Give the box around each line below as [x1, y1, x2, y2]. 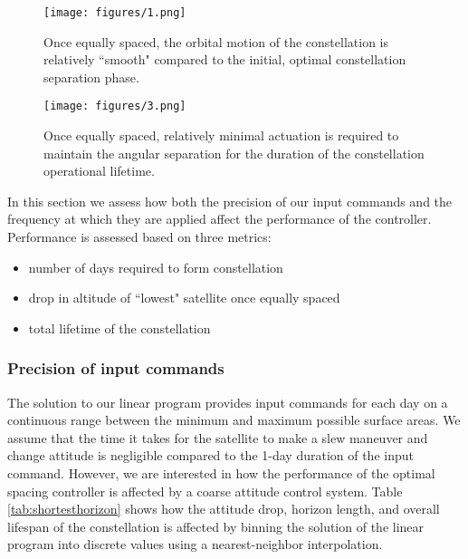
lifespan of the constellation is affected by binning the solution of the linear [7, 516, 425, 535]
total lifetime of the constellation [28, 318, 211, 337]
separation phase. [43, 67, 139, 86]
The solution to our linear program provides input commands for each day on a [7, 392, 448, 411]
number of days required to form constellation [28, 257, 283, 276]
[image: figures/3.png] [43, 100, 186, 113]
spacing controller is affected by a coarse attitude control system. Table [7, 481, 403, 500]
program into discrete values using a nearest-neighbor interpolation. [7, 535, 383, 554]
